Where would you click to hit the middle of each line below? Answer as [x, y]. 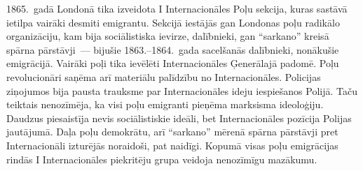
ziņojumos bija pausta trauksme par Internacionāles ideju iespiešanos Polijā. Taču [182, 90]
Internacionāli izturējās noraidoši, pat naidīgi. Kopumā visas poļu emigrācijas [172, 145]
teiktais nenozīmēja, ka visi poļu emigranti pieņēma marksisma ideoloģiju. [165, 104]
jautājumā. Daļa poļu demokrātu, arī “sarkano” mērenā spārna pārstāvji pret [172, 132]
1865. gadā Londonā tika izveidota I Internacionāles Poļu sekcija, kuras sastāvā [177, 8]
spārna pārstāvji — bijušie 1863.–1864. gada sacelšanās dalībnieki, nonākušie [173, 49]
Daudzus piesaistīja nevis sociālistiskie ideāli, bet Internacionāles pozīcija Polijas [179, 118]
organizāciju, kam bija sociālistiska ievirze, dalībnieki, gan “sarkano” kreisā [168, 36]
